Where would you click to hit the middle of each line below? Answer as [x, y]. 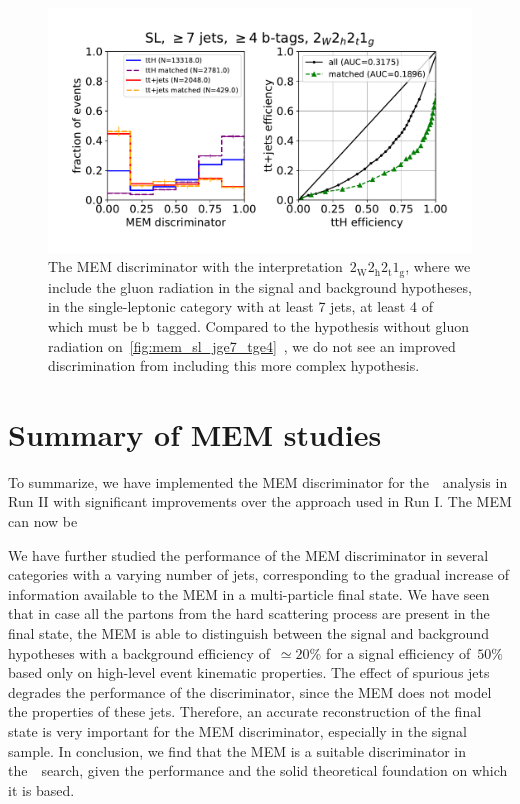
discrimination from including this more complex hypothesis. [234, 365]
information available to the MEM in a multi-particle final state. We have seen [249, 593]
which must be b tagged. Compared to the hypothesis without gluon [259, 325]
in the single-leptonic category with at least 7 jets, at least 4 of [240, 306]
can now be [43, 521]
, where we [438, 266]
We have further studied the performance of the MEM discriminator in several [248, 554]
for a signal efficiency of [398, 652]
